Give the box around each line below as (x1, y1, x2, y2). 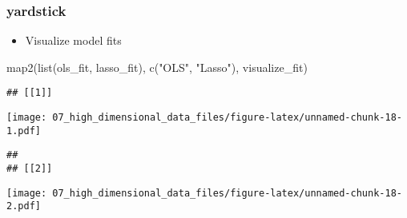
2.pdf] (6, 200, 41, 212)
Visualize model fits (25, 32, 122, 49)
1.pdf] (6, 125, 41, 137)
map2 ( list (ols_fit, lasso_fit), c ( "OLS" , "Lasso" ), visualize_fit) (6, 58, 308, 75)
